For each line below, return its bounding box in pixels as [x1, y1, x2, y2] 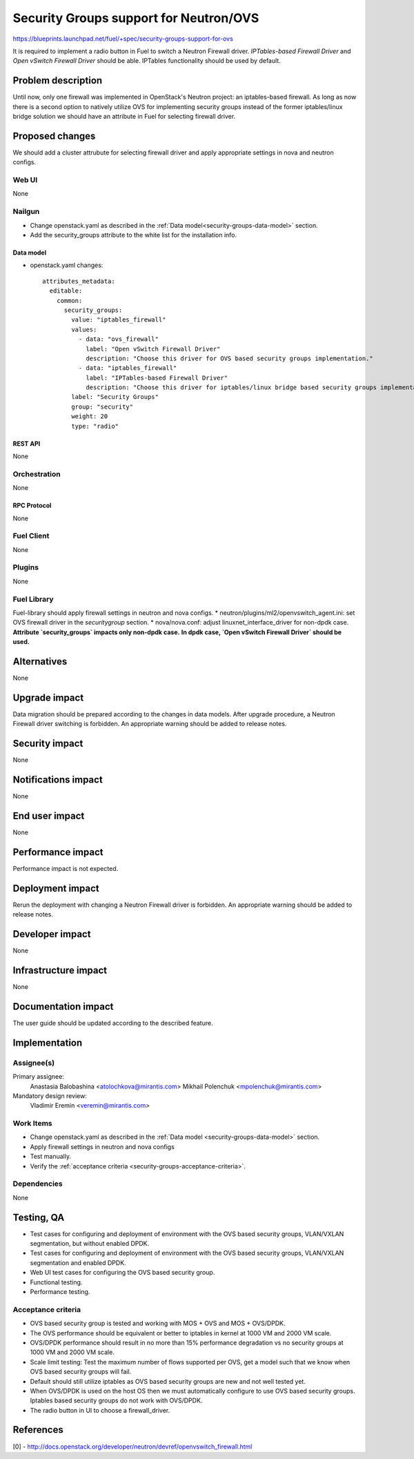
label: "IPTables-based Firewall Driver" [86, 373, 228, 382]
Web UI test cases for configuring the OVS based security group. [30, 1269, 215, 1277]
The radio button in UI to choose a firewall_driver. [30, 1406, 170, 1414]
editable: [49, 287, 83, 295]
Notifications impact [12, 774, 103, 786]
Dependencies [12, 1179, 63, 1188]
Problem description [12, 75, 103, 86]
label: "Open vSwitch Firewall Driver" [86, 345, 221, 353]
